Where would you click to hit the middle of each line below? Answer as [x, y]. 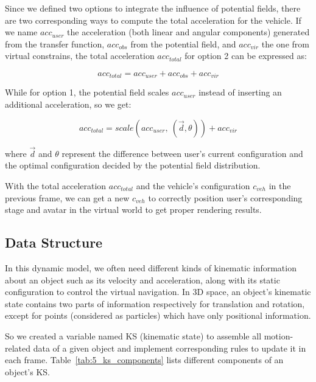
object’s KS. [27, 371]
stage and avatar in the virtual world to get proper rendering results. [133, 210]
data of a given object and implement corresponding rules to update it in [170, 348]
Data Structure [54, 242]
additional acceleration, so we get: [68, 104]
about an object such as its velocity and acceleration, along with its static [142, 280]
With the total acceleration [56, 186]
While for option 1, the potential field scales [87, 92]
